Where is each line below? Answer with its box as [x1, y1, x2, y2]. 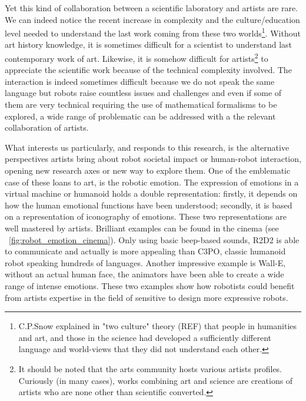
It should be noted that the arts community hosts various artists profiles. [18, 362, 282, 375]
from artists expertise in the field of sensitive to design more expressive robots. [5, 291, 288, 303]
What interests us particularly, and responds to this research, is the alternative [5, 141, 290, 153]
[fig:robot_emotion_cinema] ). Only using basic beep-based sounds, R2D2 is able [9, 233, 300, 246]
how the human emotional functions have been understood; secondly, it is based [5, 198, 292, 211]
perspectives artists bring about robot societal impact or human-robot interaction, [5, 153, 301, 165]
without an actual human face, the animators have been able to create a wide [5, 268, 284, 280]
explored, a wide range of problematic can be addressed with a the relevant [5, 110, 276, 122]
